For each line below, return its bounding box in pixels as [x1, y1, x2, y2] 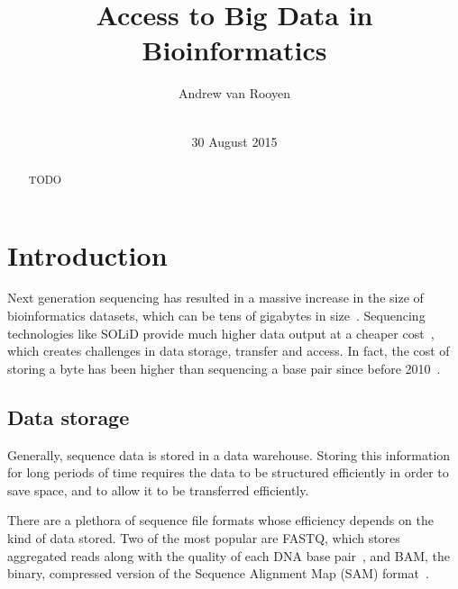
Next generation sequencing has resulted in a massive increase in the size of [7, 288, 424, 307]
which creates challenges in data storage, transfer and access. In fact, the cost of [7, 341, 450, 360]
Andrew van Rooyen [179, 84, 290, 103]
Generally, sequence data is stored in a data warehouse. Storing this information [7, 445, 451, 464]
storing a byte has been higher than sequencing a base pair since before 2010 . [7, 358, 441, 377]
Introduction [7, 236, 168, 273]
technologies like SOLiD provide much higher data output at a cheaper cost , [7, 323, 435, 342]
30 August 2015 [191, 131, 278, 150]
